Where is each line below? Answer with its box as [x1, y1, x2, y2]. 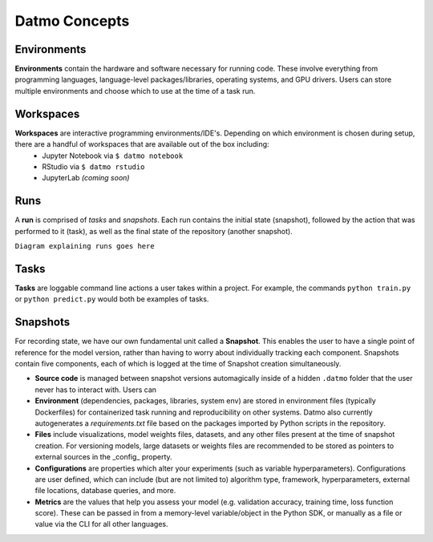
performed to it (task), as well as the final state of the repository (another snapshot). [14, 226, 293, 236]
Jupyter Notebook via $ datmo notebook [42, 151, 184, 160]
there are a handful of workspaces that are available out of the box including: [14, 140, 269, 149]
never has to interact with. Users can [34, 385, 156, 394]
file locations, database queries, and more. [34, 486, 176, 495]
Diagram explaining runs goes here [14, 241, 156, 250]
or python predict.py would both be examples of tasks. [14, 294, 209, 304]
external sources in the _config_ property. [34, 452, 172, 462]
